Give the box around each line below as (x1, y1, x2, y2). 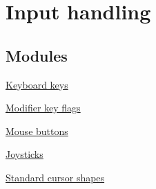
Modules (6, 44, 68, 66)
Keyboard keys (6, 77, 68, 91)
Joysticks (6, 147, 43, 161)
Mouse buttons (6, 123, 68, 138)
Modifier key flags (6, 100, 81, 115)
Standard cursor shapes (6, 170, 105, 184)
